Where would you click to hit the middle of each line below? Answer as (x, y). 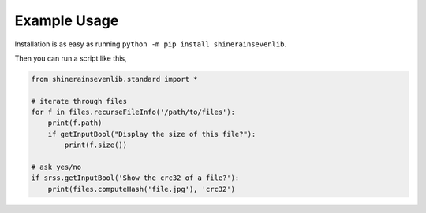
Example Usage (67, 20)
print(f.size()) (96, 145)
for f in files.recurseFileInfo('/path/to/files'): (133, 112)
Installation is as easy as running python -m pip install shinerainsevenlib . (151, 44)
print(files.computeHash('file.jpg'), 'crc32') (142, 189)
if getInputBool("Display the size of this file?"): (152, 134)
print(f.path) (75, 123)
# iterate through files (79, 101)
